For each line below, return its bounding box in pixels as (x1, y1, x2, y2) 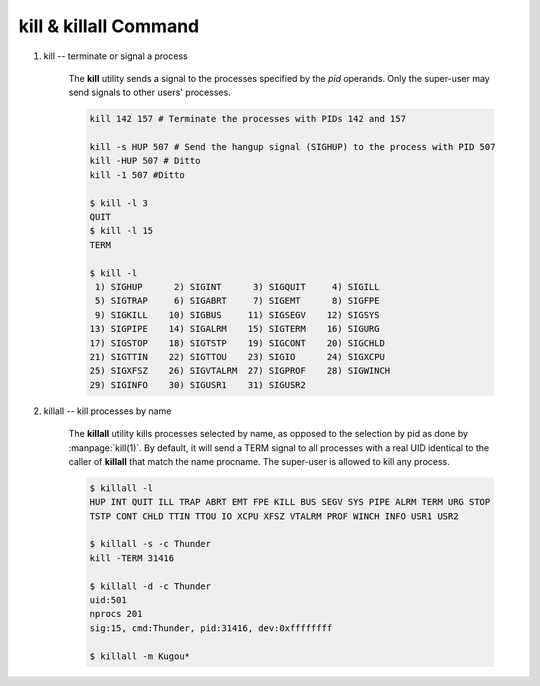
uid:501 (89, 595, 127, 605)
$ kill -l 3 (89, 197, 149, 209)
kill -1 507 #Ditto (89, 169, 185, 180)
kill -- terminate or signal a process (43, 50, 189, 62)
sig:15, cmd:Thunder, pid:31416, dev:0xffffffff (89, 622, 333, 634)
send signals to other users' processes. (68, 86, 232, 99)
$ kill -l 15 (89, 225, 154, 237)
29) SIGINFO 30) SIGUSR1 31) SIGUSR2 (89, 379, 307, 390)
